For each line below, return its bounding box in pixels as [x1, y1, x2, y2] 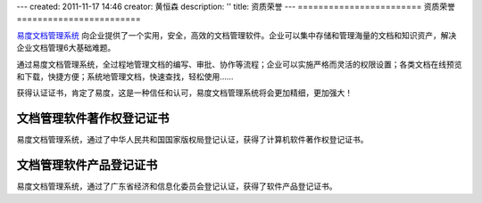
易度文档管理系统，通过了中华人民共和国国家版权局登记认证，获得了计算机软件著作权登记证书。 [16, 134, 369, 145]
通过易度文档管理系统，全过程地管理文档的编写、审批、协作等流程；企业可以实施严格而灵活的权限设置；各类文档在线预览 [16, 59, 462, 69]
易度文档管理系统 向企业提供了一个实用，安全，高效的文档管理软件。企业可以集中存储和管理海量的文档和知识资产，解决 [16, 29, 457, 40]
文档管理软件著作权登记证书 [16, 111, 170, 126]
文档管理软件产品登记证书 [16, 158, 158, 173]
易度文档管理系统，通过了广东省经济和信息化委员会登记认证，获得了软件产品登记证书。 [16, 181, 337, 191]
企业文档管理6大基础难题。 [16, 43, 116, 53]
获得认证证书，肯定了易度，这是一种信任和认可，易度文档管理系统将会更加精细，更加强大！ [16, 87, 353, 98]
